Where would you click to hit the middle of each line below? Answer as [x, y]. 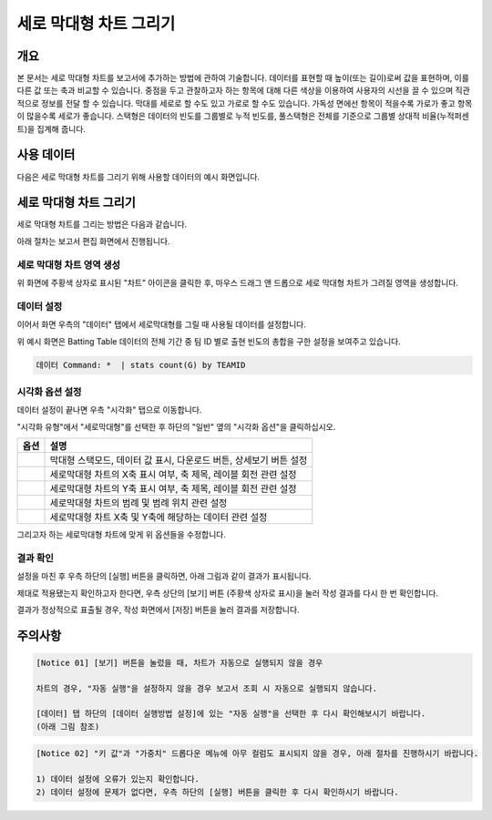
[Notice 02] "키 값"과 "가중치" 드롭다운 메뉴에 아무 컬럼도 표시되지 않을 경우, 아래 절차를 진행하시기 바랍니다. [257, 753]
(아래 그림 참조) [68, 726]
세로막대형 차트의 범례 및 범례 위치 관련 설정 [138, 503]
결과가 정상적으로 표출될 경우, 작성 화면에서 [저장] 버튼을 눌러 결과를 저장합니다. [158, 610]
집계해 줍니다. [61, 128]
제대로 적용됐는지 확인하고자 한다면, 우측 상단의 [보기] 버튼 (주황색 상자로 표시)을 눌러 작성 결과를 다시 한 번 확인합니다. [228, 593]
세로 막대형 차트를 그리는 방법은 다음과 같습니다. [102, 224]
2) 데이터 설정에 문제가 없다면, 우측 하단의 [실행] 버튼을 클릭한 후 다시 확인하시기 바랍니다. [218, 792]
